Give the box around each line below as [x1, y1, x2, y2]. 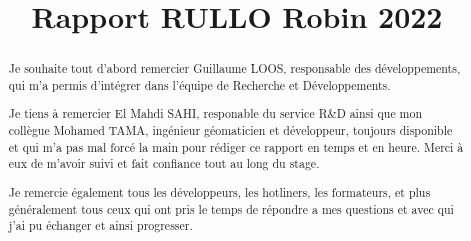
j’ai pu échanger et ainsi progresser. [8, 217, 193, 234]
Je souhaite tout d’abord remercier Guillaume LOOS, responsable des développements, [8, 60, 461, 77]
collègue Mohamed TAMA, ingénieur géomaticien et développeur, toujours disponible [8, 122, 453, 139]
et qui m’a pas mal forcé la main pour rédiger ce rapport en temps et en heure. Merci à [8, 138, 464, 155]
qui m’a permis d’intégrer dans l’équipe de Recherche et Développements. [8, 76, 391, 93]
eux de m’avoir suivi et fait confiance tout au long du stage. [8, 155, 320, 172]
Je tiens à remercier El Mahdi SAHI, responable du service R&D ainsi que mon [8, 105, 423, 122]
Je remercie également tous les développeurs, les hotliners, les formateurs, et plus [8, 183, 431, 200]
